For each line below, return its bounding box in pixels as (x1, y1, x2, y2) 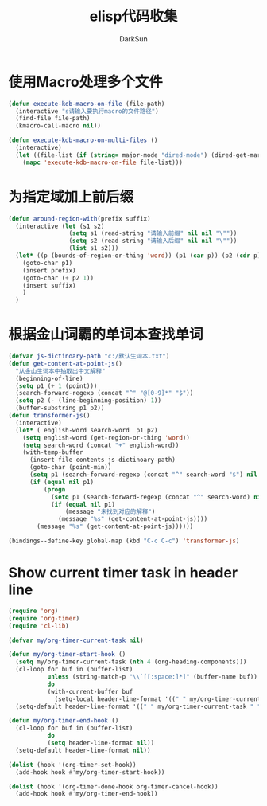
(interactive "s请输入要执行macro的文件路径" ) (15, 107, 159, 115)
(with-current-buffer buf (47, 687, 133, 695)
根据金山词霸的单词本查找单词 (8, 326, 204, 343)
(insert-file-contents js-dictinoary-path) (29, 456, 176, 464)
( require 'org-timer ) (8, 614, 80, 622)
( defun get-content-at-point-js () (8, 359, 123, 367)
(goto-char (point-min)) (29, 464, 112, 471)
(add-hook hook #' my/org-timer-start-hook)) (15, 768, 165, 777)
